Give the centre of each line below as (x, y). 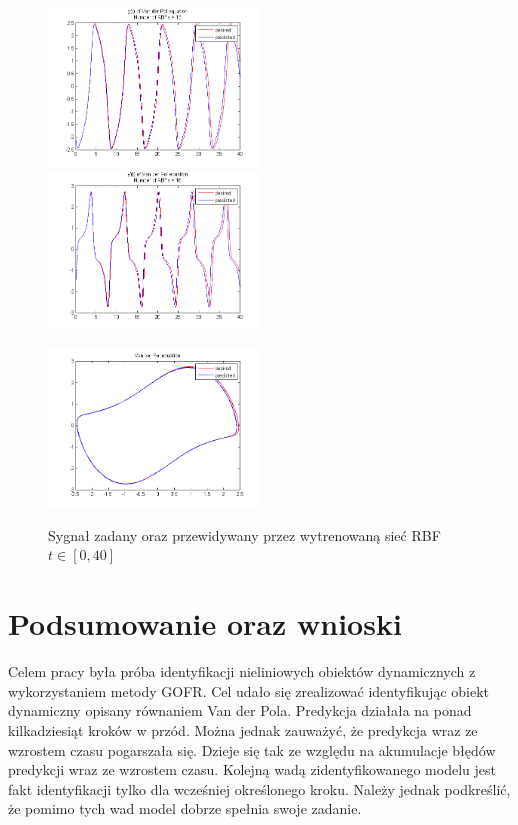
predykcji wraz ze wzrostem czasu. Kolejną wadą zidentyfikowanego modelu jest (252, 769)
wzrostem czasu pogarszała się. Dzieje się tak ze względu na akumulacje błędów (252, 749)
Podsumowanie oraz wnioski (205, 623)
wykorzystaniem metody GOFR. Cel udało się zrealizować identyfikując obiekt (249, 690)
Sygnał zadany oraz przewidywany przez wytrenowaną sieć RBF (244, 534)
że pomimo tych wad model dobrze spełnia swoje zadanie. (185, 808)
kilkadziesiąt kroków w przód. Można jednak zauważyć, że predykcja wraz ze (243, 729)
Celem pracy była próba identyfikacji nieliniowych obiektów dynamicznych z (242, 671)
